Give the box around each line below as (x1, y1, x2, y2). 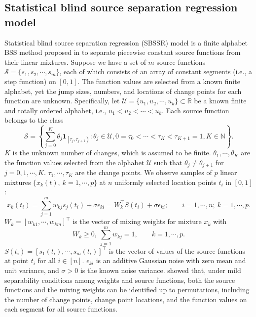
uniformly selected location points (114, 177, 217, 187)
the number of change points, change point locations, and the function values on (4, 294, 247, 304)
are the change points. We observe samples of (75, 167, 212, 178)
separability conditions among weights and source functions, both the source (4, 274, 235, 285)
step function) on (4, 76, 56, 86)
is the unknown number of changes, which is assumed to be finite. (12, 147, 211, 158)
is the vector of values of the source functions (109, 245, 246, 256)
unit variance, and (4, 265, 59, 275)
